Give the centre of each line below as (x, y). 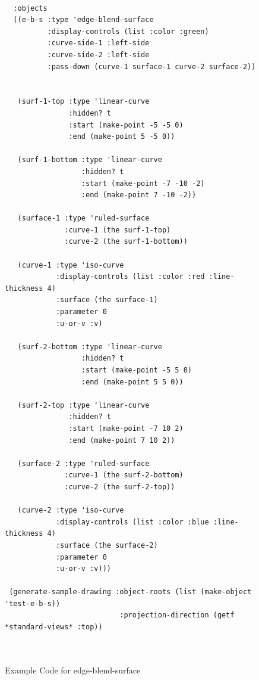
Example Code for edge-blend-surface (73, 670)
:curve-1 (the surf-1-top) (118, 230)
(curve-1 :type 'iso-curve (71, 265)
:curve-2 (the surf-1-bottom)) (126, 242)
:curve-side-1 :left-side (98, 43)
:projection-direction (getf (177, 615)
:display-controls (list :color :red (130, 277)
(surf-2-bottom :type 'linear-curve (90, 347)
